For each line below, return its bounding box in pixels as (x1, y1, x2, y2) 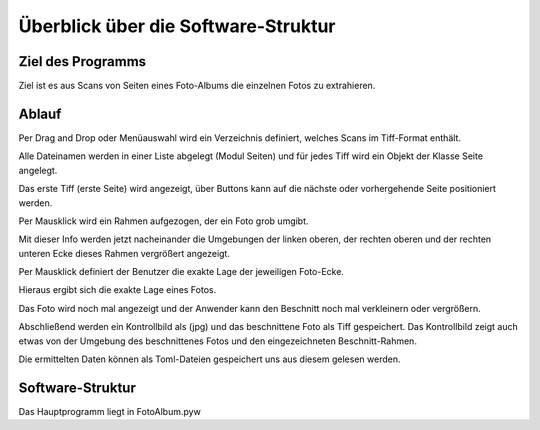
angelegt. (18, 164, 58, 176)
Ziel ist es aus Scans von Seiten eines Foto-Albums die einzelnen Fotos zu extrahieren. (18, 80, 376, 92)
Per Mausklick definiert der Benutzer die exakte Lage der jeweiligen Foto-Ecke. (18, 266, 345, 278)
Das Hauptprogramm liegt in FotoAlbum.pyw (18, 405, 202, 417)
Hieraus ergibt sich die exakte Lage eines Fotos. (18, 284, 217, 296)
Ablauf (18, 105, 62, 122)
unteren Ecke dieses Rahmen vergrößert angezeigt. (18, 247, 230, 259)
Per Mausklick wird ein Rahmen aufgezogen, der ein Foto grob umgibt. (18, 215, 309, 227)
